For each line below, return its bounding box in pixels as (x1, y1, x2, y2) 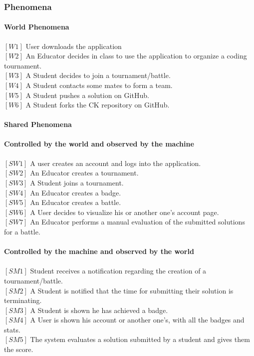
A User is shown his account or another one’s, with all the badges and (30, 314, 245, 325)
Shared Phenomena (4, 119, 72, 129)
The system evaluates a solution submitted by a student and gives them (30, 334, 250, 344)
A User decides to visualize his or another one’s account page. (30, 206, 219, 217)
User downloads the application (25, 40, 122, 51)
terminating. (4, 295, 42, 305)
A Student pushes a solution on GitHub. (25, 89, 149, 100)
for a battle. (4, 226, 40, 236)
